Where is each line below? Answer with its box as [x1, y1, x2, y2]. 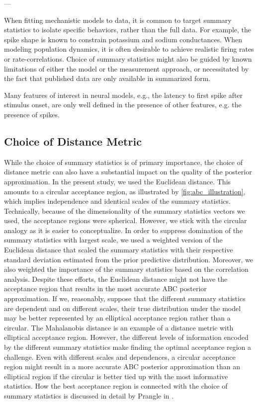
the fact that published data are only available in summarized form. [4, 73, 211, 83]
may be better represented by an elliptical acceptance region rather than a [4, 313, 231, 323]
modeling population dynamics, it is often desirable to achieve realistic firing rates [4, 44, 254, 54]
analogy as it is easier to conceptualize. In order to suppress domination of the [4, 225, 243, 235]
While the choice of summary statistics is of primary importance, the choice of [4, 157, 243, 167]
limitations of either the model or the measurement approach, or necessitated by [4, 63, 249, 74]
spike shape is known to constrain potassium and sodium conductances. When [4, 34, 242, 44]
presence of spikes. [4, 109, 60, 119]
